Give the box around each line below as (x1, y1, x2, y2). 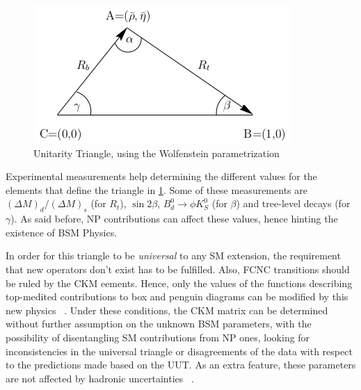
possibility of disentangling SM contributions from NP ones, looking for (6, 330, 310, 344)
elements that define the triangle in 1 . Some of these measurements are (6, 182, 307, 197)
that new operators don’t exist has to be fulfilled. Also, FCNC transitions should (6, 261, 350, 276)
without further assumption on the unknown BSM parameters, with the (6, 316, 312, 331)
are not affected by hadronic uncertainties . (6, 371, 194, 385)
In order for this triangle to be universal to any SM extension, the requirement (6, 248, 341, 263)
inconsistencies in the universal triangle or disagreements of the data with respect (6, 343, 353, 358)
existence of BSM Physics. (6, 225, 118, 239)
